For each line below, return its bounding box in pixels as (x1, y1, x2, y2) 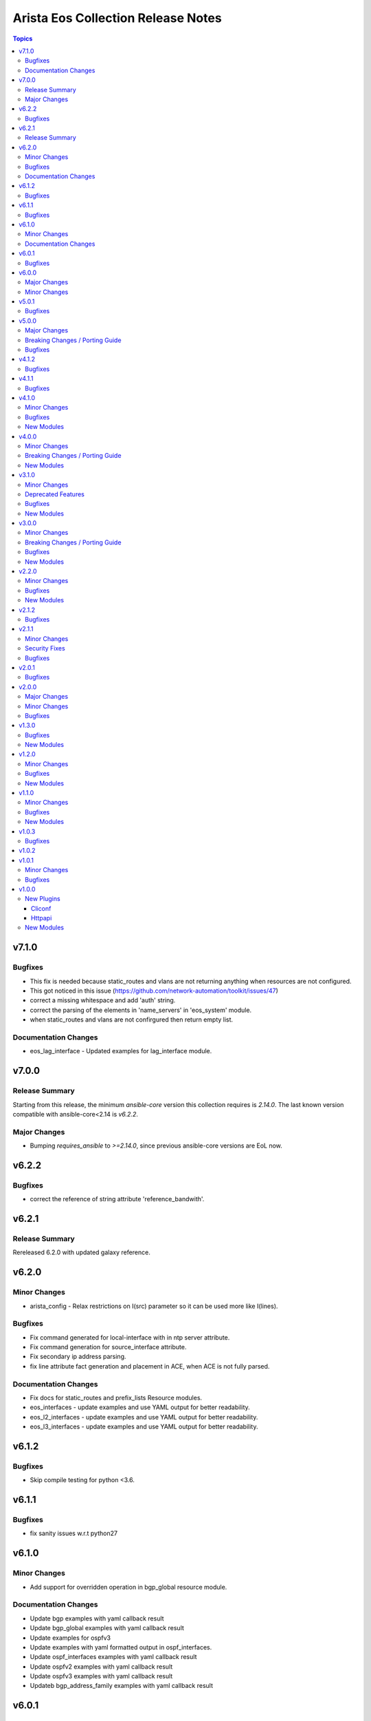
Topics (12, 34, 33, 43)
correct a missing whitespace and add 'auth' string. (30, 996, 176, 1004)
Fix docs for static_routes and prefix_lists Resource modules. (30, 1393, 203, 1402)
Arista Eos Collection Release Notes (12, 10, 223, 25)
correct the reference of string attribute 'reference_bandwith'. (30, 1195, 205, 1203)
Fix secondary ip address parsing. (30, 1353, 126, 1361)
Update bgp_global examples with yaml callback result (30, 1624, 185, 1632)
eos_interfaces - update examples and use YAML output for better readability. (30, 1403, 250, 1411)
